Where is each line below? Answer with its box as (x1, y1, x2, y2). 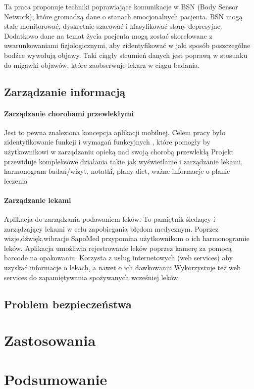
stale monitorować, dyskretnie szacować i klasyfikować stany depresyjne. (4, 21, 222, 31)
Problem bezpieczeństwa (4, 296, 132, 311)
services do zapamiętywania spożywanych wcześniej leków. (4, 272, 180, 282)
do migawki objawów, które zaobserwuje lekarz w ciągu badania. (4, 59, 200, 70)
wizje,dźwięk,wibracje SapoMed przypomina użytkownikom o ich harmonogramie (4, 233, 250, 243)
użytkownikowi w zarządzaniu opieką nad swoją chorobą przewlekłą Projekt (4, 146, 234, 156)
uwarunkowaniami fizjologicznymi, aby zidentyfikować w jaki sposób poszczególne (4, 40, 251, 50)
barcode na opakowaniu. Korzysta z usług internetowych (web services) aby (4, 252, 233, 263)
